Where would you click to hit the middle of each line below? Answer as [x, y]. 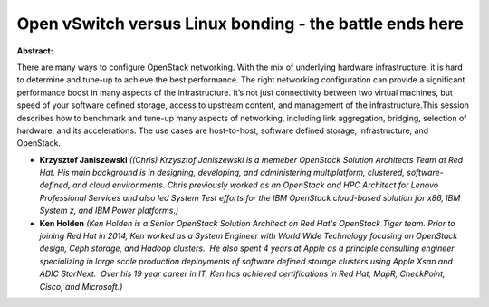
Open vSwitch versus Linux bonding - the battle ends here [240, 24]
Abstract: [35, 51]
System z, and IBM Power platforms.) [109, 211]
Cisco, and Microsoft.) [81, 286]
